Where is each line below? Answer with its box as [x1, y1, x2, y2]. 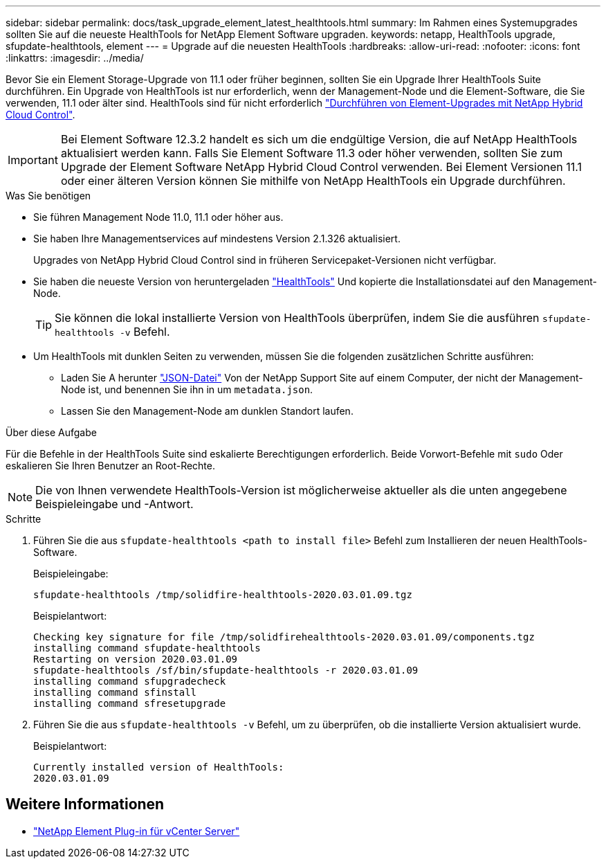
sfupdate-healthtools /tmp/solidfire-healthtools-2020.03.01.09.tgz [33, 589, 412, 600]
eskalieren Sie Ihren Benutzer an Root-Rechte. [6, 460, 216, 471]
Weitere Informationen [6, 795, 165, 813]
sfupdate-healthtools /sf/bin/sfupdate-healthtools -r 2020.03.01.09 [33, 665, 419, 676]
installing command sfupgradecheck [33, 676, 226, 687]
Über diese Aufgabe [6, 426, 97, 438]
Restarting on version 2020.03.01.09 [33, 654, 238, 665]
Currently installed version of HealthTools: [33, 762, 284, 773]
